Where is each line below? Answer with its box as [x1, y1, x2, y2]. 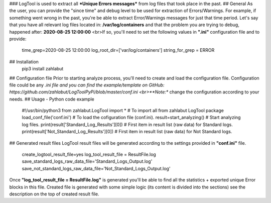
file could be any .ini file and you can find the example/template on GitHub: [9, 82, 165, 88]
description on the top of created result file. [9, 191, 99, 197]
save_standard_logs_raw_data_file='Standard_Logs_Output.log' [22, 158, 153, 164]
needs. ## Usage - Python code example [9, 96, 95, 102]
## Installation [9, 58, 39, 65]
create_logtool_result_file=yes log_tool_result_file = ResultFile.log [22, 151, 157, 158]
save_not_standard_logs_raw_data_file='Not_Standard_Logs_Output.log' [22, 165, 171, 171]
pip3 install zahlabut [22, 66, 64, 72]
